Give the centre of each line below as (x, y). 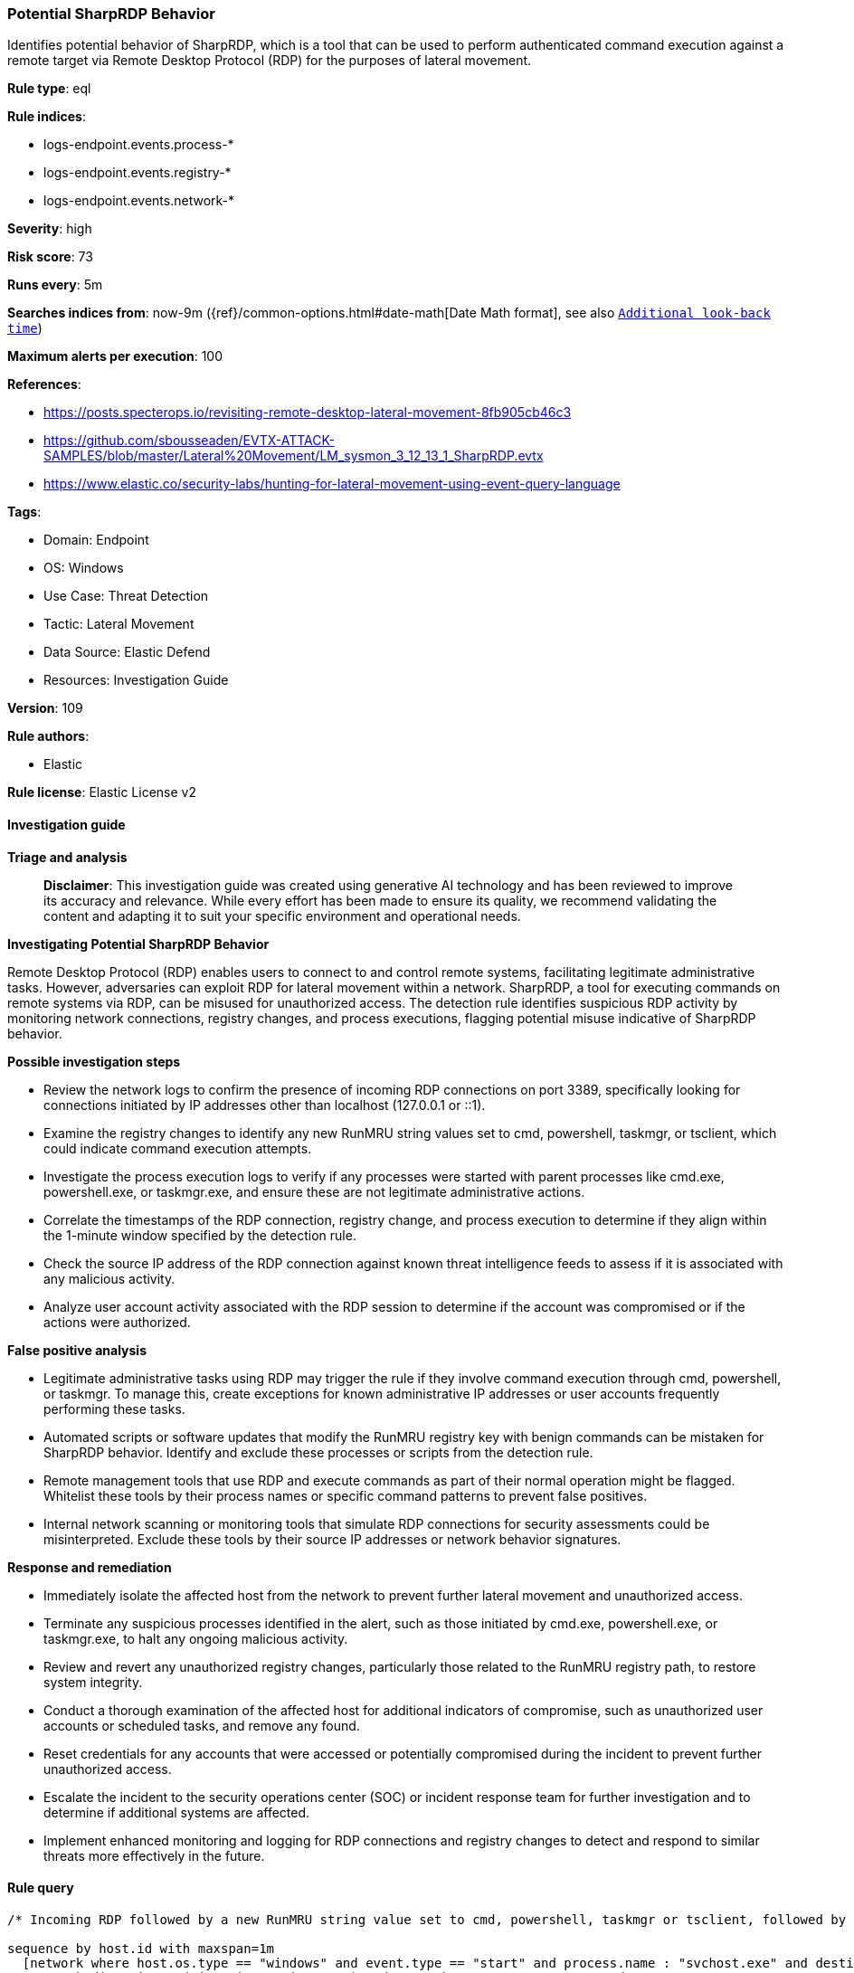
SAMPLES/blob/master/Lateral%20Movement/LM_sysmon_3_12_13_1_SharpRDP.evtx (294, 456)
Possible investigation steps (94, 1061)
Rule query (41, 1888)
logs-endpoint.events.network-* (139, 201)
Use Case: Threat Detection (126, 596)
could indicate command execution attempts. (178, 1148)
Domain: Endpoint (96, 540)
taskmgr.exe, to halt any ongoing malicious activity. (196, 1638)
